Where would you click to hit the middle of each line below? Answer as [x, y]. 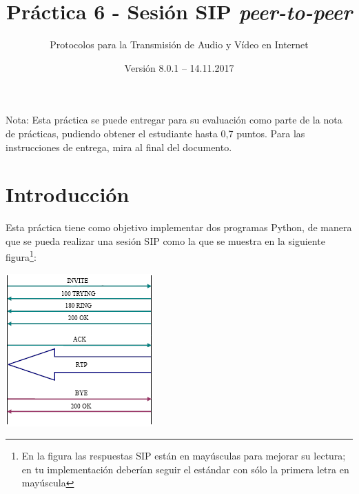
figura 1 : [21, 256]
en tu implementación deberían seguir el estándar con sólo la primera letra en [185, 469]
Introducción [68, 194]
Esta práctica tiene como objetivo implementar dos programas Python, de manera [179, 227]
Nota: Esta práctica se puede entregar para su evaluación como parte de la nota [174, 120]
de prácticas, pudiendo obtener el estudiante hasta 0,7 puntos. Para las [155, 133]
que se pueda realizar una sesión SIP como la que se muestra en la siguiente [165, 240]
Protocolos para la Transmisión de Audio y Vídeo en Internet [179, 45]
